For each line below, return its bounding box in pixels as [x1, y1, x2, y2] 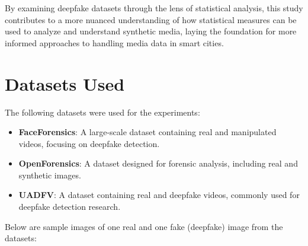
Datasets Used [5, 71, 125, 95]
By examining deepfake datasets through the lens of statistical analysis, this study [5, 2, 303, 14]
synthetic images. [18, 168, 81, 181]
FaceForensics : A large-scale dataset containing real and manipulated [18, 126, 277, 138]
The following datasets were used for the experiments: [5, 106, 200, 118]
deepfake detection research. [18, 200, 121, 213]
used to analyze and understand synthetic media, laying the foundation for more [5, 25, 297, 37]
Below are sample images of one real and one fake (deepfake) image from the [5, 220, 283, 232]
